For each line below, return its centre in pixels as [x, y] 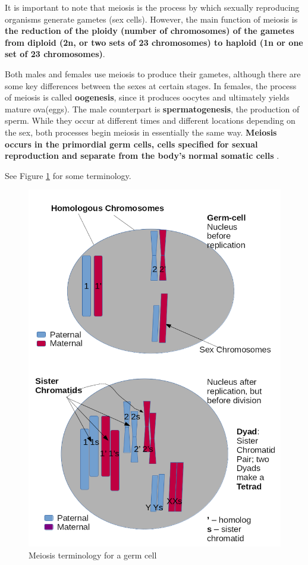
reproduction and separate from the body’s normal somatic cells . [142, 156]
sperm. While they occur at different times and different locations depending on [150, 120]
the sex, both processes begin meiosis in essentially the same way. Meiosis [141, 132]
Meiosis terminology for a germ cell [93, 555]
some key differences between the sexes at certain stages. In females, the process [151, 85]
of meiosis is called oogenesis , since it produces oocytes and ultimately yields [147, 97]
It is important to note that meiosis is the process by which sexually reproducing [152, 7]
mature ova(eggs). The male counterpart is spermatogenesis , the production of [152, 109]
